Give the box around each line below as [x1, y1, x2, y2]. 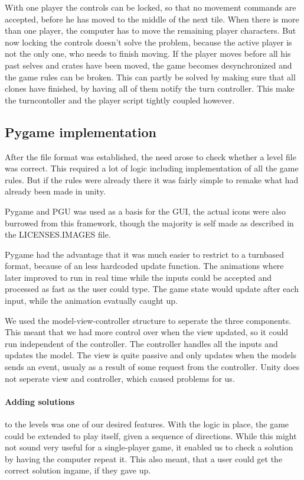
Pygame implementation [5, 122, 156, 141]
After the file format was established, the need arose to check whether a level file [5, 150, 296, 163]
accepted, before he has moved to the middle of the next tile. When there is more [5, 12, 299, 25]
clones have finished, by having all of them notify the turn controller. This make [5, 82, 295, 95]
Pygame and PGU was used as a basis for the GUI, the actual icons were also [5, 205, 286, 217]
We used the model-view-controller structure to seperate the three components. [5, 314, 292, 326]
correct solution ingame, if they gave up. [5, 464, 151, 476]
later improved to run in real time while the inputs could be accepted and [5, 271, 272, 283]
